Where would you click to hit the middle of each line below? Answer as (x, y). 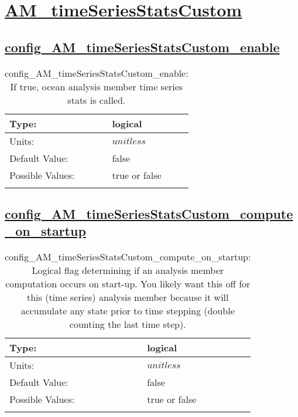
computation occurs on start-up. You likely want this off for (128, 284)
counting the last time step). (128, 324)
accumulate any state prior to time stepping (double (128, 311)
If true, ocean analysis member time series (97, 86)
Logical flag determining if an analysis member (128, 270)
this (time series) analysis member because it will (128, 297)
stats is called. (97, 100)
